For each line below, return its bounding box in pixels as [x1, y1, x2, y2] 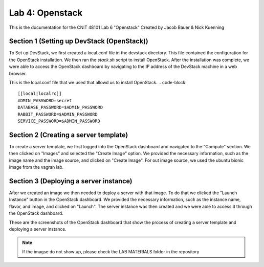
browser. [9, 70, 27, 76]
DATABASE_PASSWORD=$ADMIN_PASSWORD [18, 105, 103, 110]
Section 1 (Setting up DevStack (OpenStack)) [9, 37, 149, 45]
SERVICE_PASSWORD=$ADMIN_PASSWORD [18, 118, 100, 124]
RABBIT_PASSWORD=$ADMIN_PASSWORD [18, 111, 98, 117]
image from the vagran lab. [9, 164, 64, 170]
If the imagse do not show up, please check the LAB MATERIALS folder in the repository [22, 248, 199, 254]
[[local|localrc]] [18, 91, 62, 96]
